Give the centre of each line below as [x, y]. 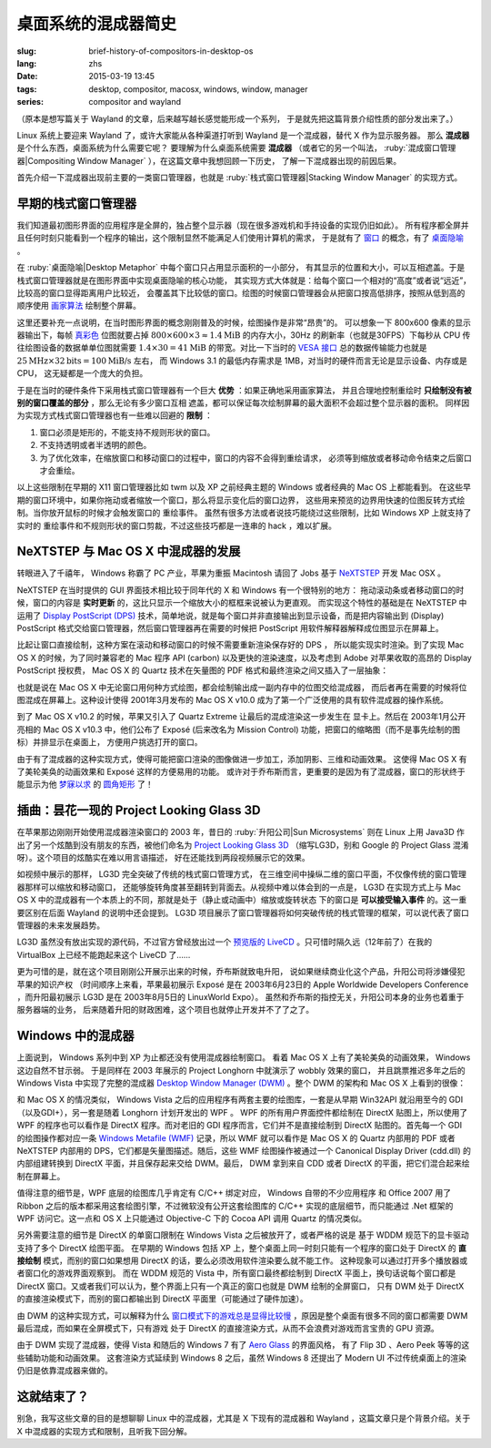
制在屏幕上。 [41, 1176]
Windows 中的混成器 [75, 1036]
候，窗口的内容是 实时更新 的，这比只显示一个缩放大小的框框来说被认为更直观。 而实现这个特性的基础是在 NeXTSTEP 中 [242, 603]
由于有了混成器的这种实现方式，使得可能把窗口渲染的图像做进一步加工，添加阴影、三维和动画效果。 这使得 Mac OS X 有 [242, 759]
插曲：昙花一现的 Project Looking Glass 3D [139, 811]
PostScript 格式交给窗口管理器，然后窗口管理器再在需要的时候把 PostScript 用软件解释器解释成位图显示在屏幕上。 [230, 628]
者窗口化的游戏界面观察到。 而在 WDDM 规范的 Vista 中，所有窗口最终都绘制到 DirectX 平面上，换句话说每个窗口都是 [236, 1273]
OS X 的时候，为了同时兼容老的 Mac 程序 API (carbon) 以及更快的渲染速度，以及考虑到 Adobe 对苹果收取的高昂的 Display [244, 658]
